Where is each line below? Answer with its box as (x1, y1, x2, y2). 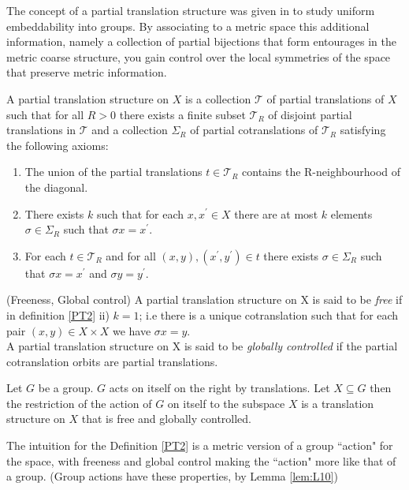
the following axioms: (6, 137, 109, 153)
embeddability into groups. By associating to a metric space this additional (6, 17, 370, 34)
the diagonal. (24, 178, 88, 195)
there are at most (234, 205, 318, 222)
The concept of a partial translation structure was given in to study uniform (6, 2, 375, 18)
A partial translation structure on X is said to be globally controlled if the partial (6, 338, 398, 354)
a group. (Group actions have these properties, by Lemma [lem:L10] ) (6, 468, 338, 484)
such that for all (6, 106, 84, 122)
